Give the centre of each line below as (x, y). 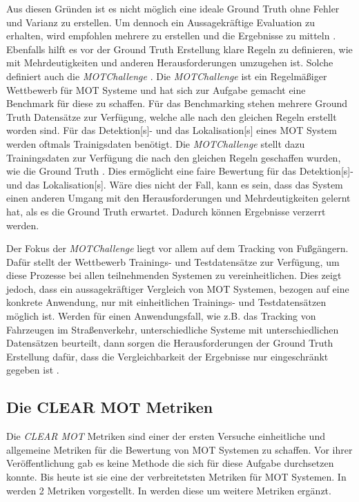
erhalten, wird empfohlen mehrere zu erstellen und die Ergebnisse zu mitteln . (171, 36)
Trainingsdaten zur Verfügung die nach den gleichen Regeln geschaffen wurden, (174, 157)
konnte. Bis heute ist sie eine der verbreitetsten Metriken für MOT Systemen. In (176, 477)
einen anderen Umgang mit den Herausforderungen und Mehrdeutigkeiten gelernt (178, 198)
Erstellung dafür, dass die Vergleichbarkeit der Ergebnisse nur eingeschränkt (167, 356)
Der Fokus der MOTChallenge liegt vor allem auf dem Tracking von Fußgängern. (177, 248)
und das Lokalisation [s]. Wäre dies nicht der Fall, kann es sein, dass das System (175, 184)
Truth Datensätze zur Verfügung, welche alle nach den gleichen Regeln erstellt (172, 116)
